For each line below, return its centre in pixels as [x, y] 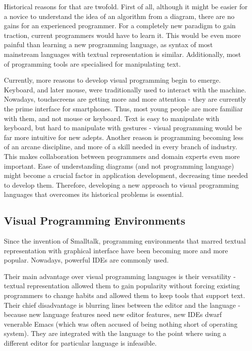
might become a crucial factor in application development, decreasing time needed [126, 175]
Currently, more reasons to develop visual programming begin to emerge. [112, 80]
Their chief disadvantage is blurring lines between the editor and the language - [122, 305]
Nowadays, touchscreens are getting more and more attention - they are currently [125, 99]
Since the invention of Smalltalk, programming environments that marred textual [125, 241]
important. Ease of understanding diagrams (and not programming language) [119, 166]
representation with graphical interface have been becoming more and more [116, 250]
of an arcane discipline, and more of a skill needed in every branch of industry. [121, 147]
